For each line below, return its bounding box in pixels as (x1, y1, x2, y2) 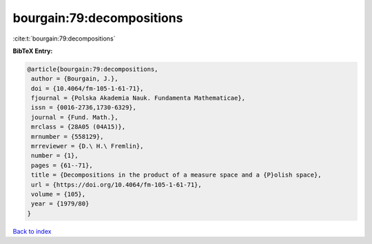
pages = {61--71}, (31, 162, 93, 169)
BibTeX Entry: (12, 47, 53, 55)
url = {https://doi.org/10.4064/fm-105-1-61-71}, (31, 181, 203, 188)
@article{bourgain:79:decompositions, (27, 65, 158, 73)
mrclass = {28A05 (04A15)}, (31, 123, 126, 131)
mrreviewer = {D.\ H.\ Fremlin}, (31, 142, 144, 151)
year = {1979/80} (31, 200, 90, 208)
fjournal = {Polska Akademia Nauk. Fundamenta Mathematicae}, (31, 94, 246, 102)
